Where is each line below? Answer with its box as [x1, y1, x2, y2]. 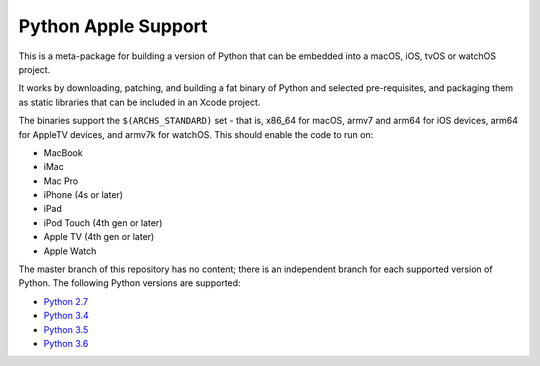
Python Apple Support [18, 15, 209, 37]
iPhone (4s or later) [43, 189, 124, 201]
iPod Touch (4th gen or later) [43, 216, 163, 229]
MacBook [43, 146, 84, 159]
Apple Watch [43, 245, 97, 257]
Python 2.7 [43, 295, 89, 307]
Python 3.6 [43, 337, 89, 349]
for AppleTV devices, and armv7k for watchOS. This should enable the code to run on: [18, 128, 374, 140]
